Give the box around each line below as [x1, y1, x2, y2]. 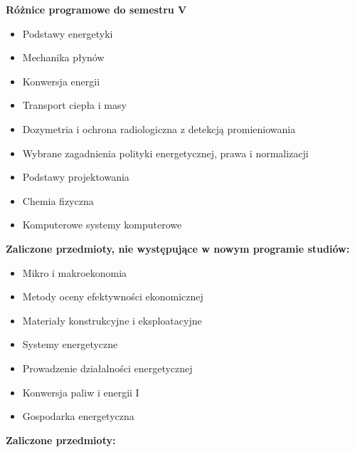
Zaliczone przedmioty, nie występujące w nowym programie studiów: [6, 241, 350, 256]
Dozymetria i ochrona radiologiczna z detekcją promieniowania [22, 121, 296, 136]
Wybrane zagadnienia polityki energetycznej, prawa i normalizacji [22, 145, 309, 160]
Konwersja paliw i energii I [22, 384, 139, 399]
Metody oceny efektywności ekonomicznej [22, 289, 203, 304]
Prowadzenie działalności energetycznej [22, 360, 193, 375]
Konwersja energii [22, 73, 100, 88]
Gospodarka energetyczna [22, 409, 134, 424]
